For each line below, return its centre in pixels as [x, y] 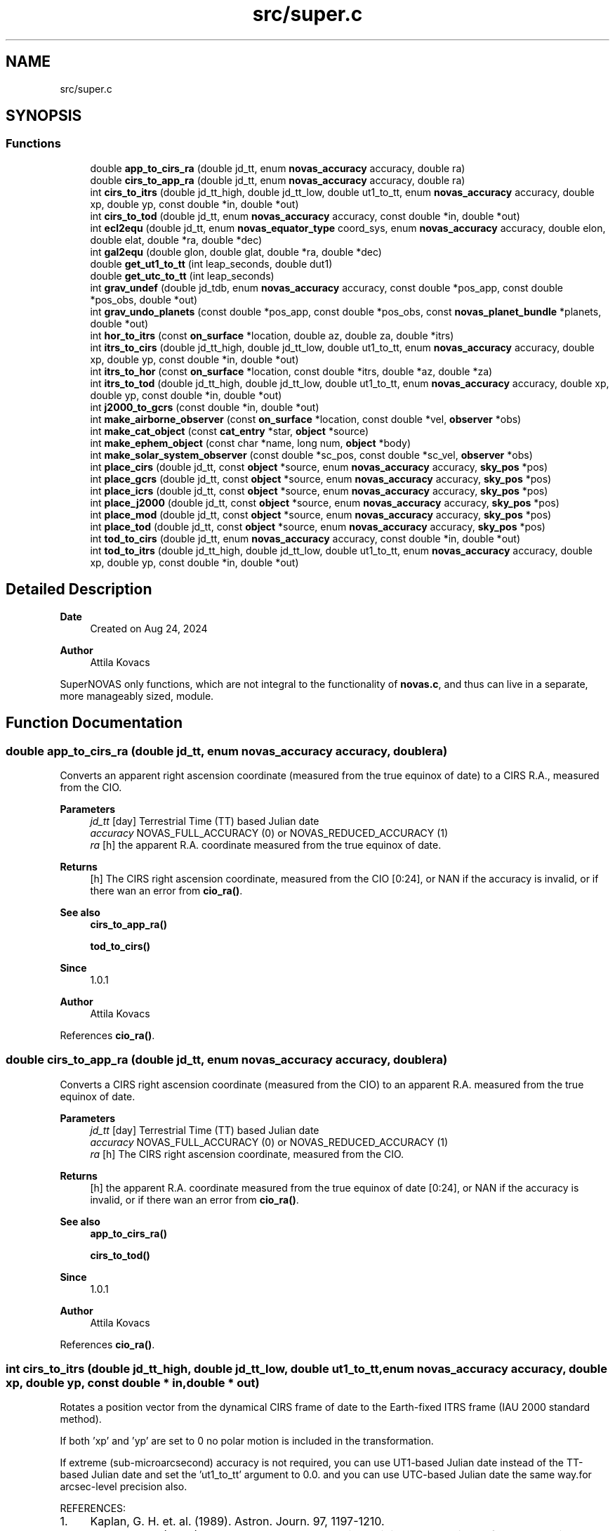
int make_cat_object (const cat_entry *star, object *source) [230, 431]
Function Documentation [94, 723]
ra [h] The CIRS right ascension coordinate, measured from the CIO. [247, 1154]
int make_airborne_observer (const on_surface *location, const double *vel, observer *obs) [306, 419]
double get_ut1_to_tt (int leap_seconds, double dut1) [211, 263]
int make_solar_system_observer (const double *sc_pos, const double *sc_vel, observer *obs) [311, 455]
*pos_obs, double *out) [144, 299]
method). [81, 1419]
